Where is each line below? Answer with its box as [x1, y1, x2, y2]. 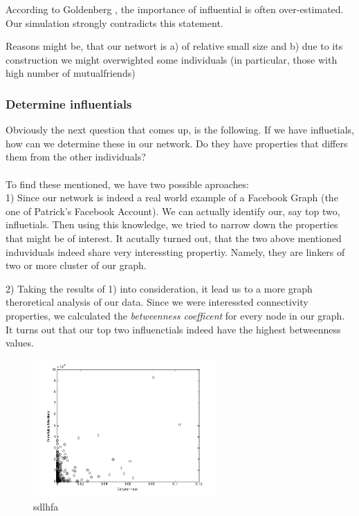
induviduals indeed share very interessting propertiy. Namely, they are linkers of [6, 244, 345, 259]
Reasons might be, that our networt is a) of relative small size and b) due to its [6, 39, 343, 53]
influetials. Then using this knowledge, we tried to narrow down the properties [6, 217, 338, 232]
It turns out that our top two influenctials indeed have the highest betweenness [6, 322, 341, 336]
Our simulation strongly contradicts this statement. [6, 15, 223, 30]
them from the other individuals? [6, 149, 146, 164]
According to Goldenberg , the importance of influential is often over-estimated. [6, 2, 344, 16]
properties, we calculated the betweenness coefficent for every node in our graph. [6, 308, 345, 322]
